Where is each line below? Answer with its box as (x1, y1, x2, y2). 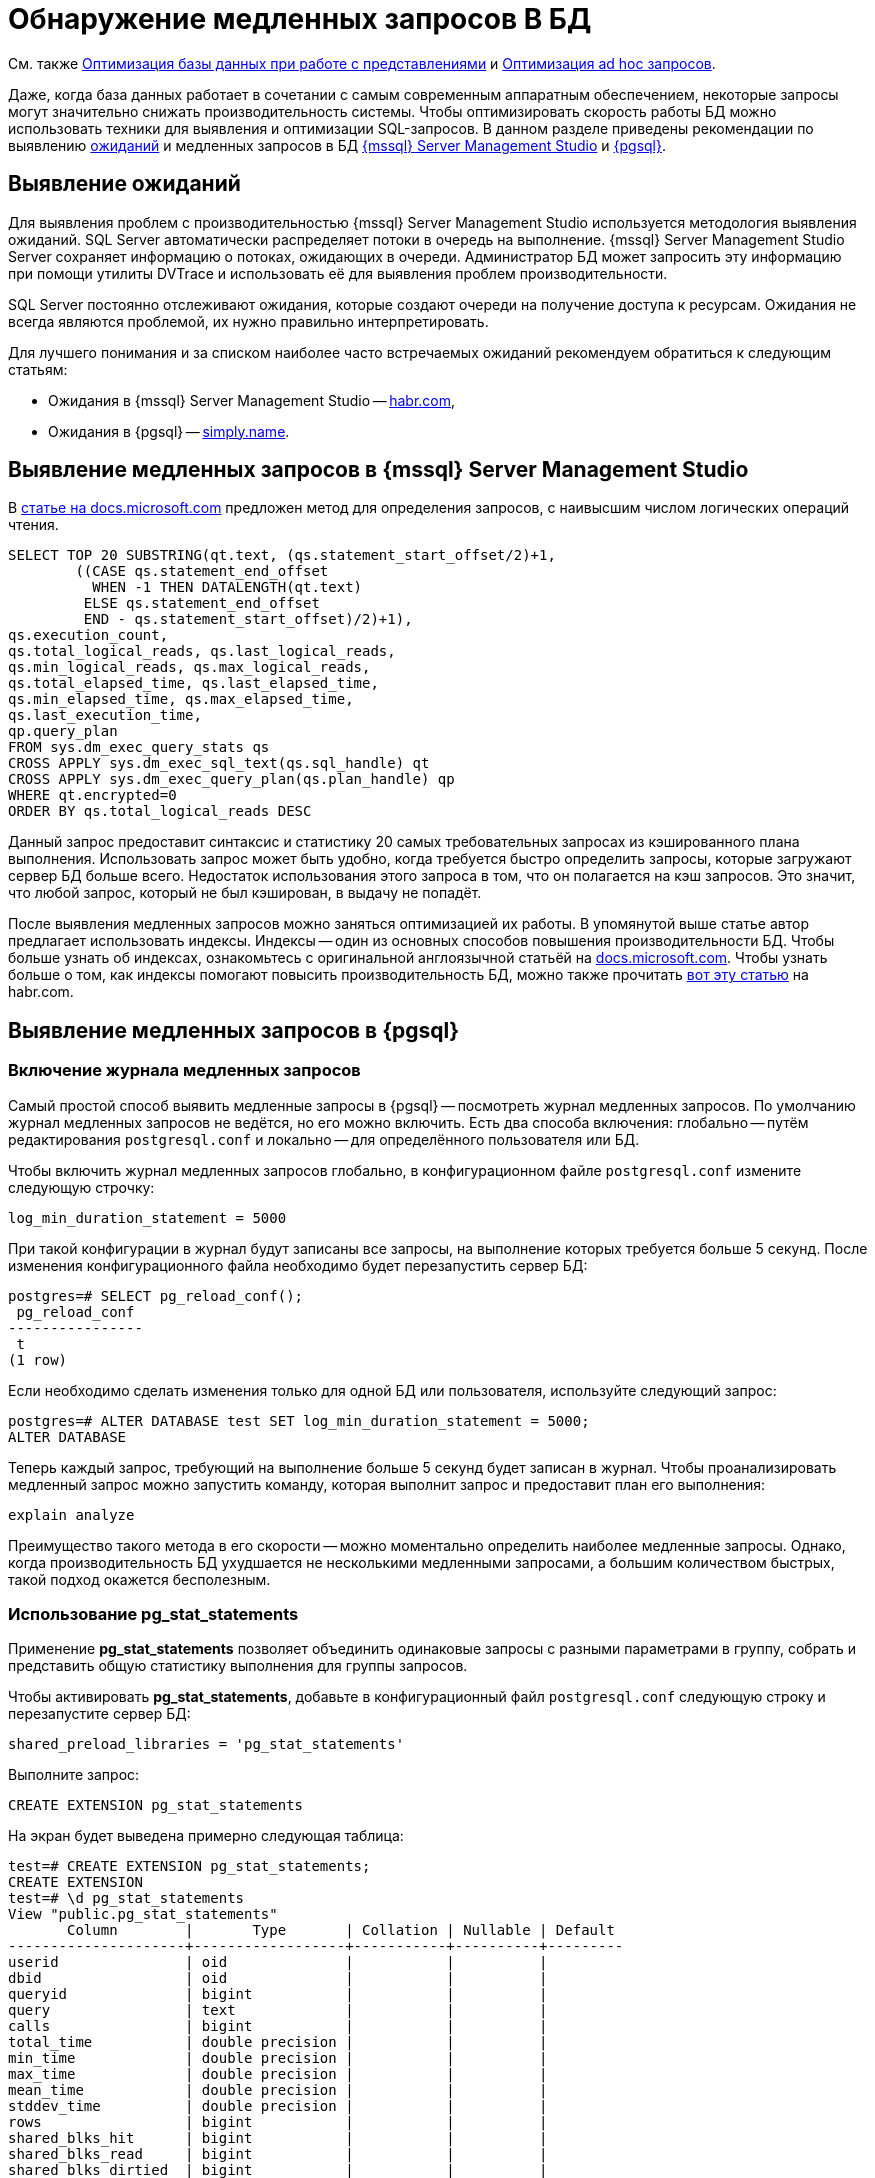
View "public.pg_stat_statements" (8, 1906, 278, 1923)
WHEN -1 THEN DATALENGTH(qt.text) (92, 579, 363, 596)
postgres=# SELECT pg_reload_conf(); (8, 1287, 304, 1304)
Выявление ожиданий (8, 171, 241, 197)
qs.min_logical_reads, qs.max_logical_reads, (8, 659, 371, 676)
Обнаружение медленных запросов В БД (8, 2, 592, 36)
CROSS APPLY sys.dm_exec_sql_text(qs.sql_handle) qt (8, 755, 430, 772)
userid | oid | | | (8, 1954, 548, 1971)
